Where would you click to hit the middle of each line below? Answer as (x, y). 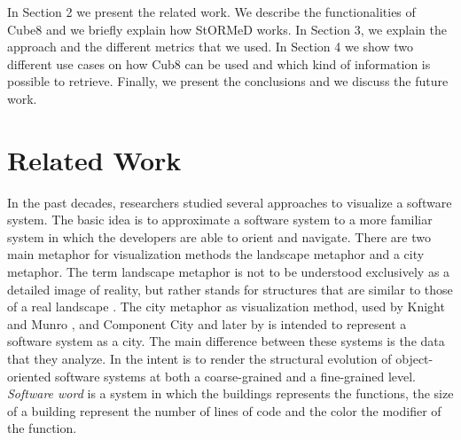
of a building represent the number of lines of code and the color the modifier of (224, 410)
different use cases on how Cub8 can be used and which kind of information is (219, 63)
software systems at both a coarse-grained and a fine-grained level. (235, 376)
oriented (29, 376)
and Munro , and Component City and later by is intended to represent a (207, 323)
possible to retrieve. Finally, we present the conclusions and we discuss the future (228, 81)
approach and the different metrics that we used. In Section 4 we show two (211, 47)
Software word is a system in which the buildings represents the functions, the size (230, 393)
